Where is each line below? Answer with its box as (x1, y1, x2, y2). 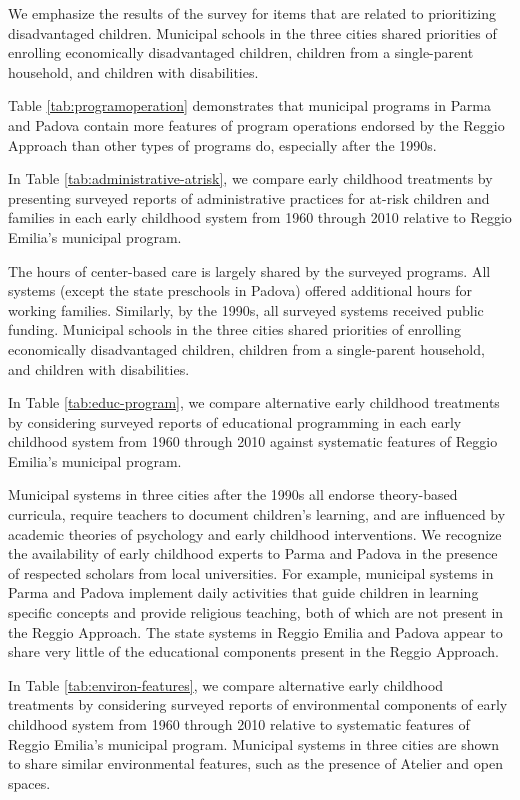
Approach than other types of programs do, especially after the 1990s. (8, 134, 437, 155)
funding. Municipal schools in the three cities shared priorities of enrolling (8, 319, 461, 340)
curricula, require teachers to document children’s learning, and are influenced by (8, 504, 506, 525)
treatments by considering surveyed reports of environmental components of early (8, 694, 508, 715)
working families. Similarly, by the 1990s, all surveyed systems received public (8, 299, 484, 320)
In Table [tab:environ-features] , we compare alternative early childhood (8, 674, 444, 695)
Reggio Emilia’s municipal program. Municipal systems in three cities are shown (8, 733, 499, 754)
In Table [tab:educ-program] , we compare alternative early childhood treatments (8, 392, 500, 413)
